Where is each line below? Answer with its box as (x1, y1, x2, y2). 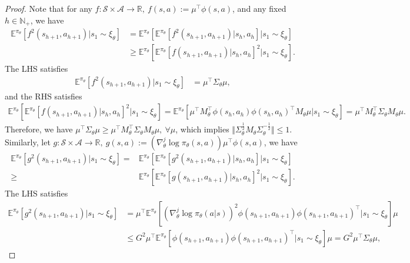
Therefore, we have (5, 123, 73, 135)
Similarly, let (5, 136, 51, 148)
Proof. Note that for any (5, 2, 92, 14)
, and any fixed (232, 2, 286, 14)
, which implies (175, 123, 229, 135)
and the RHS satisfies (5, 89, 82, 102)
